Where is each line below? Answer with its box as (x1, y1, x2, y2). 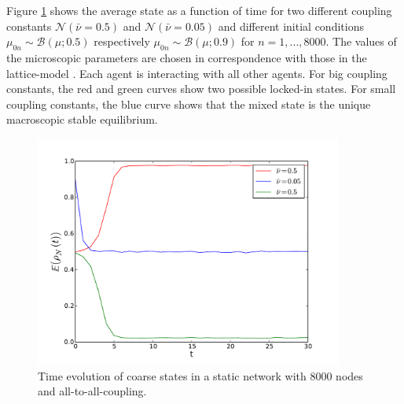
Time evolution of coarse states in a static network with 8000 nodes (38, 367, 363, 384)
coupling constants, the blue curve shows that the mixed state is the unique (6, 95, 371, 112)
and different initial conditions (218, 17, 364, 34)
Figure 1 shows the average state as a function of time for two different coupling (6, 2, 392, 18)
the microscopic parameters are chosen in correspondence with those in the (6, 49, 367, 65)
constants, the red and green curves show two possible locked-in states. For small (6, 80, 396, 97)
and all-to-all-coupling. (38, 383, 147, 399)
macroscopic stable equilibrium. (6, 111, 158, 128)
